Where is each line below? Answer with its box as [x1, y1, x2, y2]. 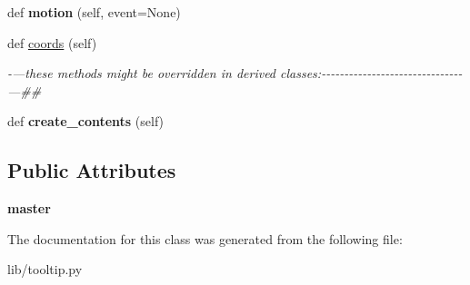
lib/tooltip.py [7, 260, 83, 279]
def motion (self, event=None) [7, 3, 181, 21]
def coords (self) [7, 33, 97, 52]
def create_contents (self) [7, 112, 165, 131]
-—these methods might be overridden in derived [7, 64, 276, 83]
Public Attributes [7, 156, 176, 184]
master [7, 199, 51, 218]
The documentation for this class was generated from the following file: [7, 229, 403, 248]
